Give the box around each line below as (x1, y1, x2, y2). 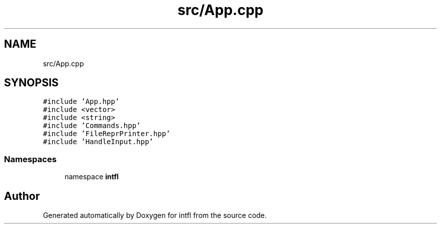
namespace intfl (64, 172, 119, 181)
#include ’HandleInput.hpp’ (43, 138, 154, 146)
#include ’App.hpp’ (43, 97, 120, 106)
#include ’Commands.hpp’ (43, 122, 141, 130)
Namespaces (4, 154, 57, 164)
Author (4, 189, 40, 202)
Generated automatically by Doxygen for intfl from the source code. (43, 211, 267, 220)
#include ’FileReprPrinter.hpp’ (43, 130, 171, 138)
